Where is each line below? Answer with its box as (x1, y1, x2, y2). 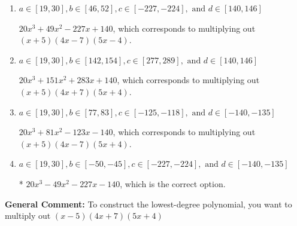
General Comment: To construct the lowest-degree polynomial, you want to (5, 197, 292, 210)
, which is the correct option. (120, 177, 226, 190)
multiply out (5, 209, 51, 222)
